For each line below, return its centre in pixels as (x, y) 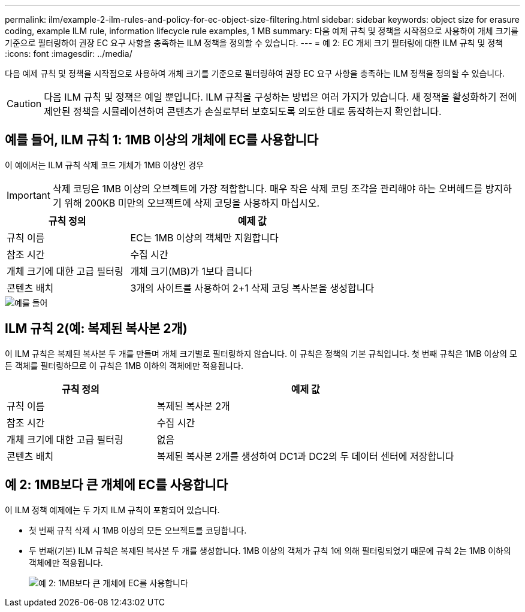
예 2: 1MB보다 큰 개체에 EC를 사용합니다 (117, 485)
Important (28, 195)
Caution (24, 104)
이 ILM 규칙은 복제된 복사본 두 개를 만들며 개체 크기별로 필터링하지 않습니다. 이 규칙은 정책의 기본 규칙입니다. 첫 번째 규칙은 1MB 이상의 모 (261, 353)
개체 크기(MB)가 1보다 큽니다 (191, 271)
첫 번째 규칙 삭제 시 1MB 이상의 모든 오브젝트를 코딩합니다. (138, 530)
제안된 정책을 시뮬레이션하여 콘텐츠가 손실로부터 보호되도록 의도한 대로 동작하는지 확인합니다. (243, 111)
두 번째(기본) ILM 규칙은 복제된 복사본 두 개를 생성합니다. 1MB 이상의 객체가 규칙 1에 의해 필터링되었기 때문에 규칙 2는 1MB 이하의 (270, 550)
